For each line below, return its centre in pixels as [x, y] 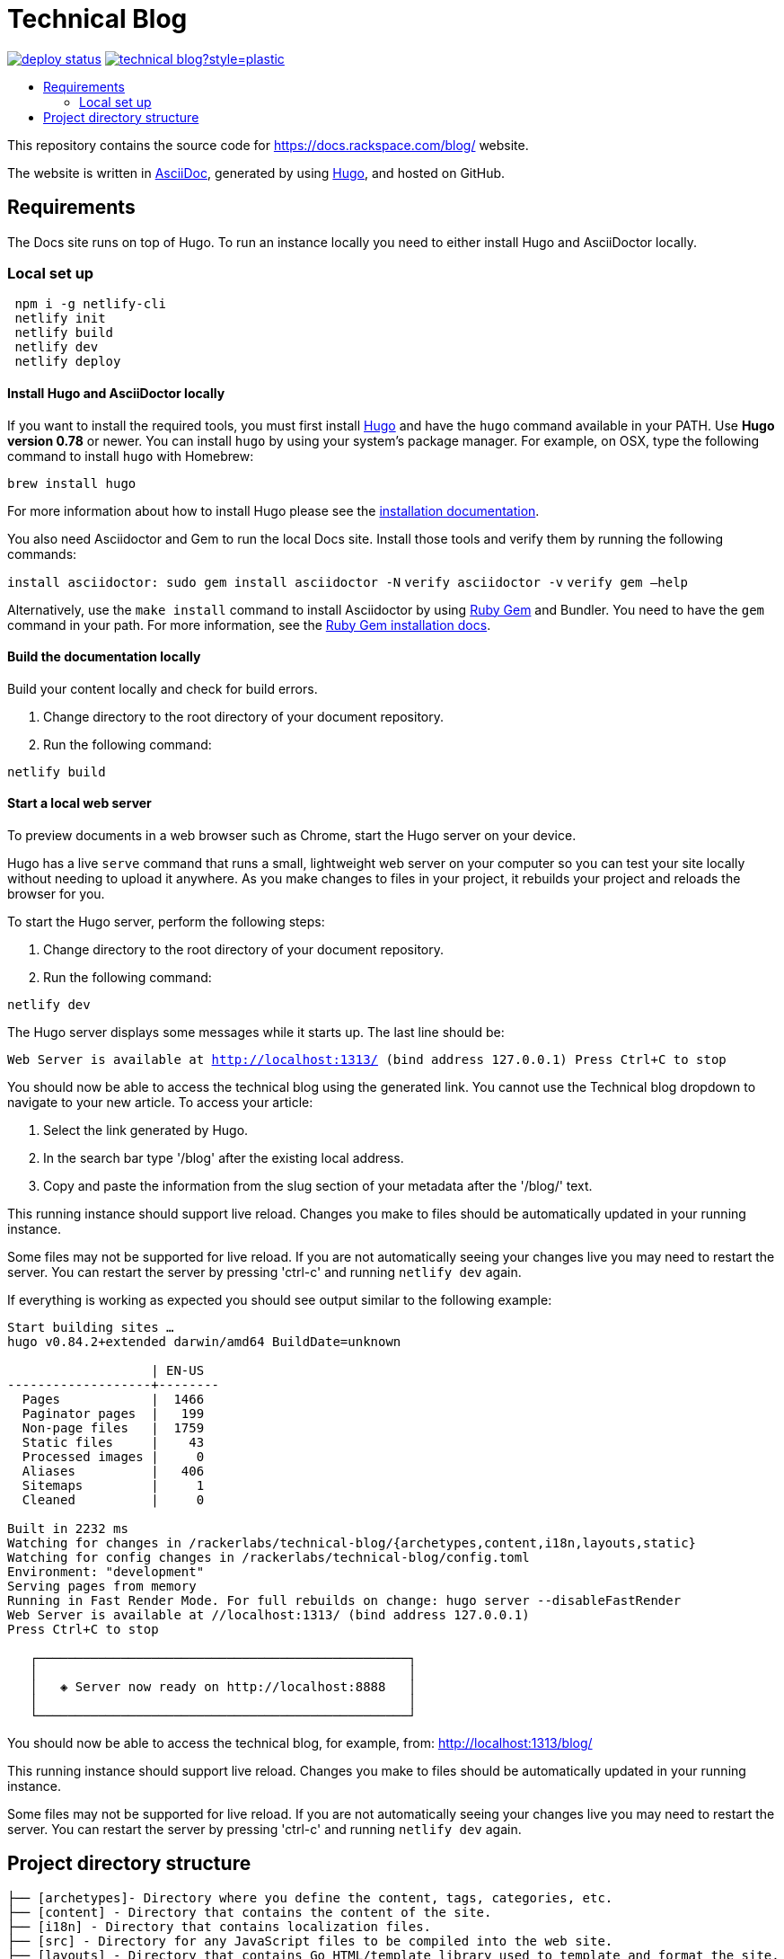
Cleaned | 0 [113, 1500]
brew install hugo [72, 483]
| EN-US [178, 1370]
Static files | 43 [113, 1442]
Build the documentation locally [104, 657]
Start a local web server [79, 803]
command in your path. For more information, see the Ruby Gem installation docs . [249, 625]
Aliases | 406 [113, 1471]
